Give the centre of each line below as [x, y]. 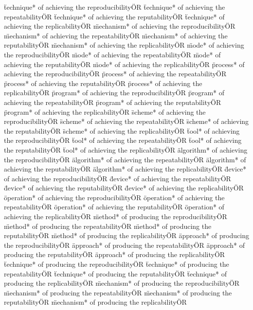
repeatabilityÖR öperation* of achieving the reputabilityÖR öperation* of [114, 207]
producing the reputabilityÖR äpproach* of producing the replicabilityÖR [115, 254]
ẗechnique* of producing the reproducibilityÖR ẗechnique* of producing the [117, 264]
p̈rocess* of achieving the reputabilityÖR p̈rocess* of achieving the [103, 83]
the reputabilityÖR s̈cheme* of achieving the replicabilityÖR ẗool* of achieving [122, 130]
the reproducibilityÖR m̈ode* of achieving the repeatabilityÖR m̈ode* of [112, 54]
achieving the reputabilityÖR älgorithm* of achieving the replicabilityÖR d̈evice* [125, 169]
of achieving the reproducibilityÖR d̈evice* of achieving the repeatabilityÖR [117, 178]
